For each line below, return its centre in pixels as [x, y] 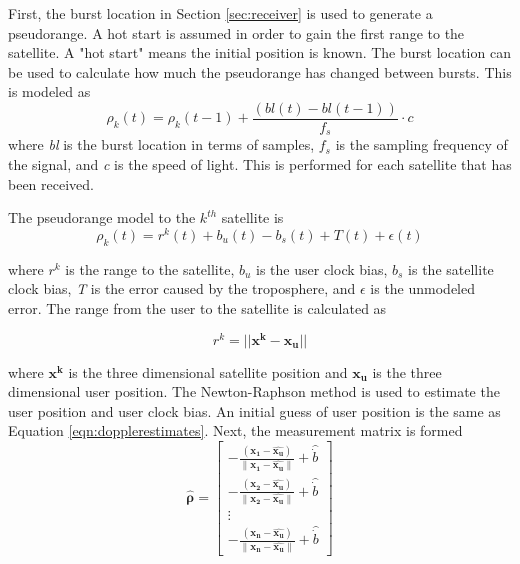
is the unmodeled [423, 288]
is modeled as [49, 91]
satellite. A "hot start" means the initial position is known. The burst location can [259, 52]
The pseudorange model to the [102, 217]
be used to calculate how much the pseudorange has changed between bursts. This [260, 71]
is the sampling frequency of [421, 144]
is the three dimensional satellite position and [208, 371]
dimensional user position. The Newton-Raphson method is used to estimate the [254, 391]
